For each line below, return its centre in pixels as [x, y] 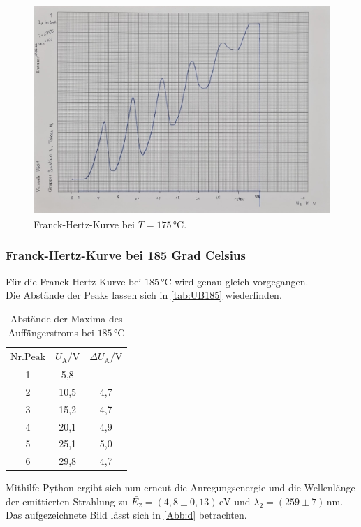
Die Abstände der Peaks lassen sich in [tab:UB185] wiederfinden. [144, 295]
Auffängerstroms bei [51, 332]
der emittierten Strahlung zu [67, 501]
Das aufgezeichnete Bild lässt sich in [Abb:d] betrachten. [126, 515]
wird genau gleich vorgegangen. [242, 281]
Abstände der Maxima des [66, 318]
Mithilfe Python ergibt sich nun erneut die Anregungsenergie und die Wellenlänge [180, 488]
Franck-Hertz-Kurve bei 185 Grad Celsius [126, 255]
